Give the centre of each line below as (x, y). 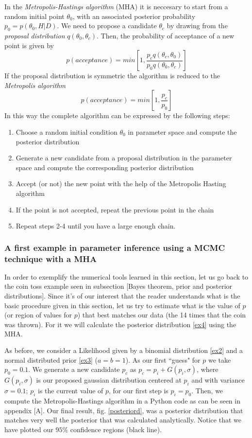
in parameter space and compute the (182, 131)
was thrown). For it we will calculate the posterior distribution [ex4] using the (120, 324)
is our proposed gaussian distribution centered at (109, 380)
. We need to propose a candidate (107, 26)
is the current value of (71, 391)
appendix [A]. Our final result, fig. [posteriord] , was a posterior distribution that (124, 410)
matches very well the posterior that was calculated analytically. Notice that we (123, 420)
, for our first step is (139, 391)
